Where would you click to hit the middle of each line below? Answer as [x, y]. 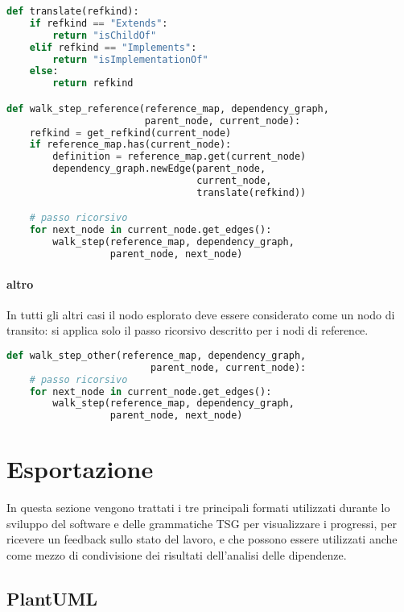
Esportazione [80, 469]
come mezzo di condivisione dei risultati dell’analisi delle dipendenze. [177, 555]
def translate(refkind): [73, 11]
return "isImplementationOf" [130, 59]
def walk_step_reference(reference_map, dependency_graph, [168, 108]
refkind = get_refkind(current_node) [130, 133]
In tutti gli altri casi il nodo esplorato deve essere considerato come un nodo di [201, 314]
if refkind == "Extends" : [99, 23]
